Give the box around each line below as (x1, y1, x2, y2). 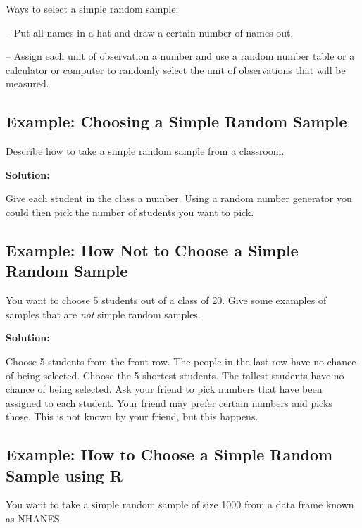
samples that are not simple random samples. (6, 306, 201, 321)
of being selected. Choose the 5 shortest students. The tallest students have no (6, 367, 344, 382)
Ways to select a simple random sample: (6, 1, 179, 15)
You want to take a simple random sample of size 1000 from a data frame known (6, 497, 354, 512)
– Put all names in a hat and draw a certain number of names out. (6, 25, 294, 39)
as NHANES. (6, 511, 63, 526)
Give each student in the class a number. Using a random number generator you (6, 191, 352, 206)
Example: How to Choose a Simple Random (6, 444, 333, 465)
